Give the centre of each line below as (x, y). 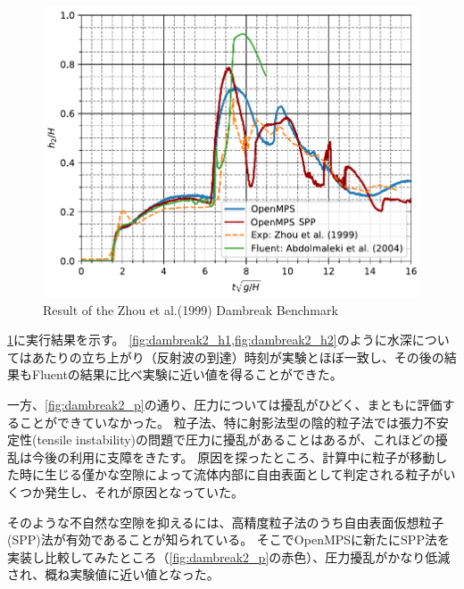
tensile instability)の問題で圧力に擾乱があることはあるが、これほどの (236, 440)
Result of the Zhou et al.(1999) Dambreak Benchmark (191, 309)
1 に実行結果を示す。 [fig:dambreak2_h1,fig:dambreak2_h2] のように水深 (210, 340)
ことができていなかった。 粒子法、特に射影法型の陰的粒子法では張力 (221, 422)
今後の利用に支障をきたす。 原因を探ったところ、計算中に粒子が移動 (233, 456)
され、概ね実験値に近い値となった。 (113, 574)
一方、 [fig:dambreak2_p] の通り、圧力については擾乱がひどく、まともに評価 (225, 405)
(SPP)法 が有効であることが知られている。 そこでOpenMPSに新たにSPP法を (228, 539)
